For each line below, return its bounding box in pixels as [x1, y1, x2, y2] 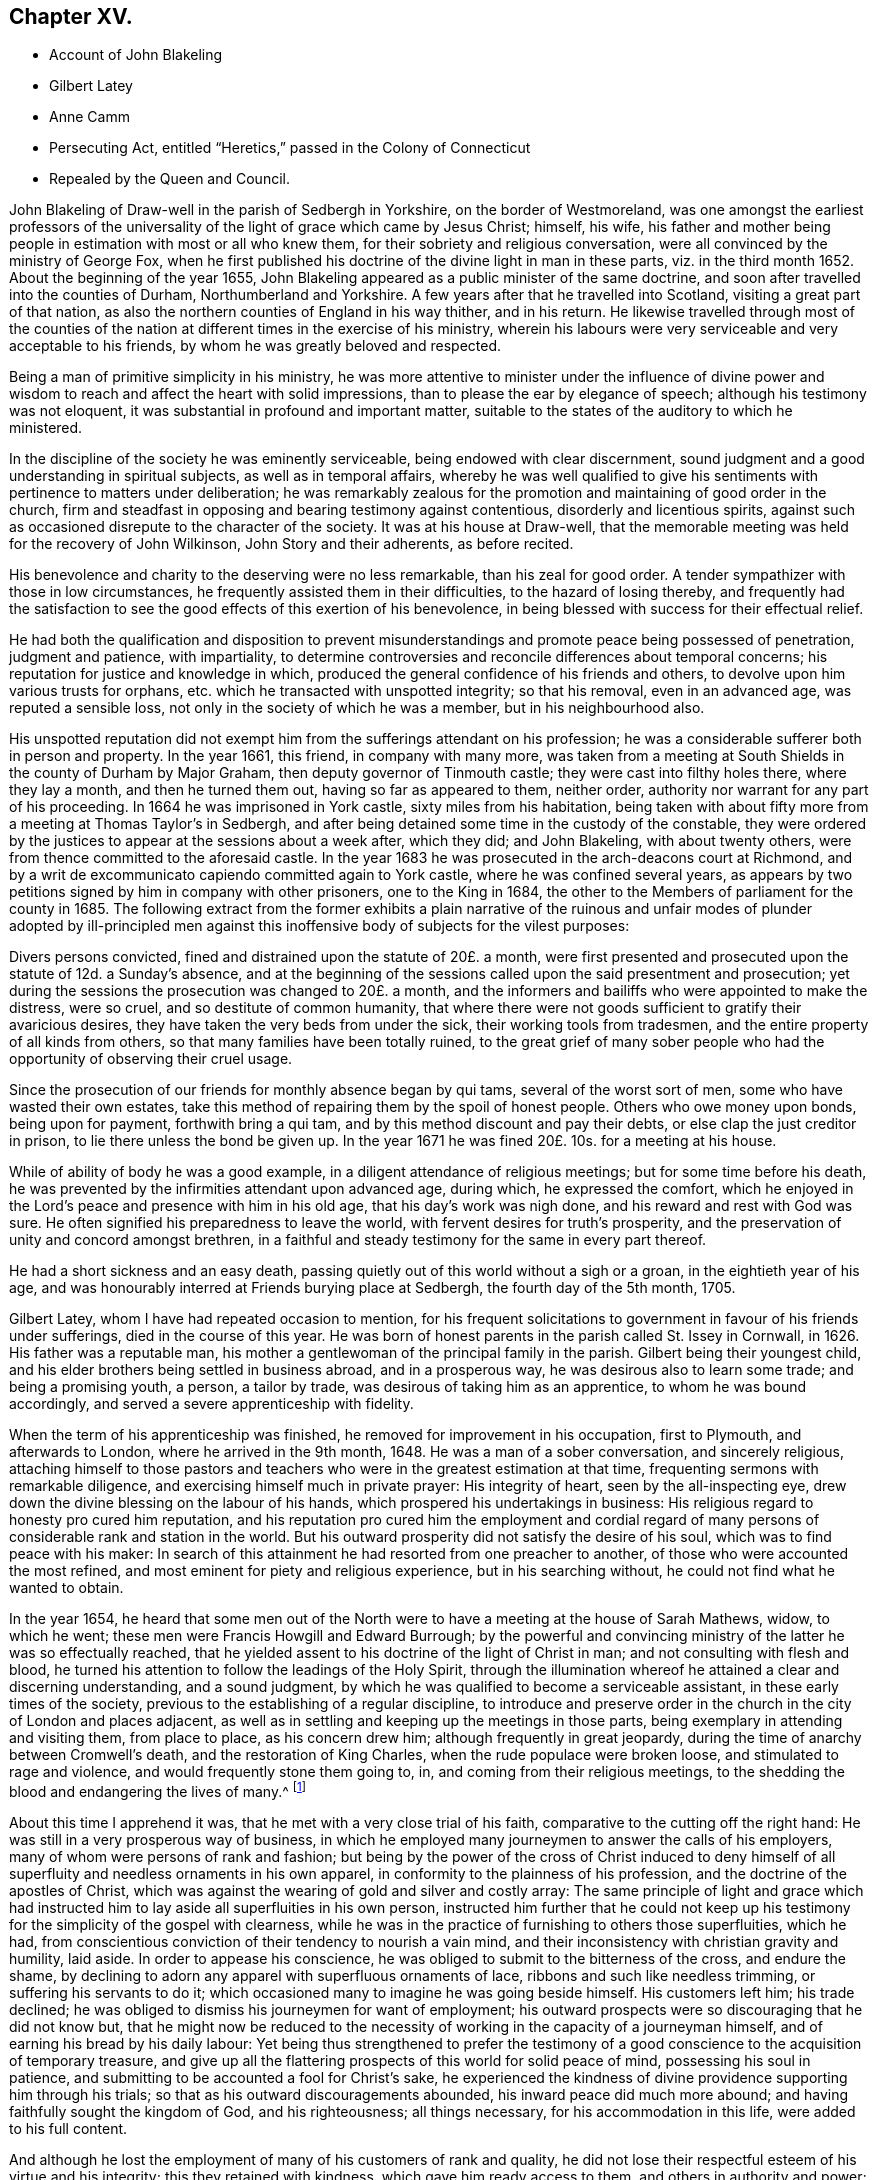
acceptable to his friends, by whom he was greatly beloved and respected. [9, 337, 502, 355]
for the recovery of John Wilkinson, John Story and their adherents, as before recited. [9, 535, 574, 553]
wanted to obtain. [9, 1579, 124, 1597]
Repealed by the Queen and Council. [49, 170, 290, 188]
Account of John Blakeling [49, 46, 223, 64]
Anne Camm [49, 108, 130, 126]
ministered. [9, 419, 83, 437]
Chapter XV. [9, 4, 133, 29]
